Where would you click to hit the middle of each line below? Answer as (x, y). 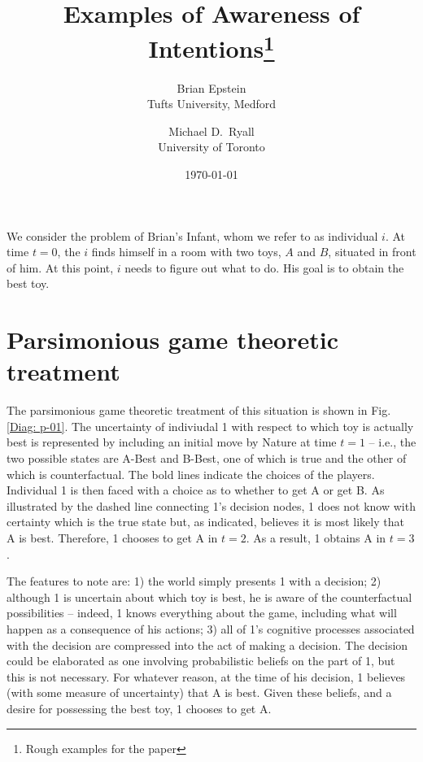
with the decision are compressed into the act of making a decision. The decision (207, 644)
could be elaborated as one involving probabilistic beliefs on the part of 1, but (201, 661)
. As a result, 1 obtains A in (316, 538)
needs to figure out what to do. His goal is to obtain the (264, 267)
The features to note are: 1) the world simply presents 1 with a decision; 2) (194, 581)
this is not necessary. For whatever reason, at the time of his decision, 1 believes (206, 676)
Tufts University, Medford (211, 104)
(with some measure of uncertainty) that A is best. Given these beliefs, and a (199, 692)
